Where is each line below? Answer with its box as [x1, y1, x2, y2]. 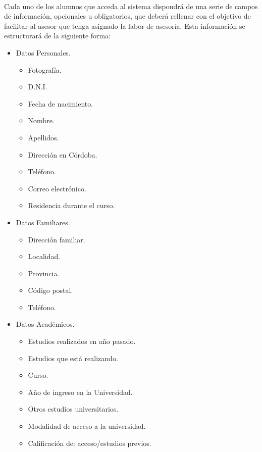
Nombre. [28, 115, 55, 126]
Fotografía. [28, 64, 62, 75]
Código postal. [28, 285, 73, 295]
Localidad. [28, 251, 61, 262]
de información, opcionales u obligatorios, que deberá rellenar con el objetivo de [4, 11, 251, 21]
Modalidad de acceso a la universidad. [28, 421, 146, 431]
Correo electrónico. [28, 183, 86, 193]
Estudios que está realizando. [28, 353, 118, 363]
